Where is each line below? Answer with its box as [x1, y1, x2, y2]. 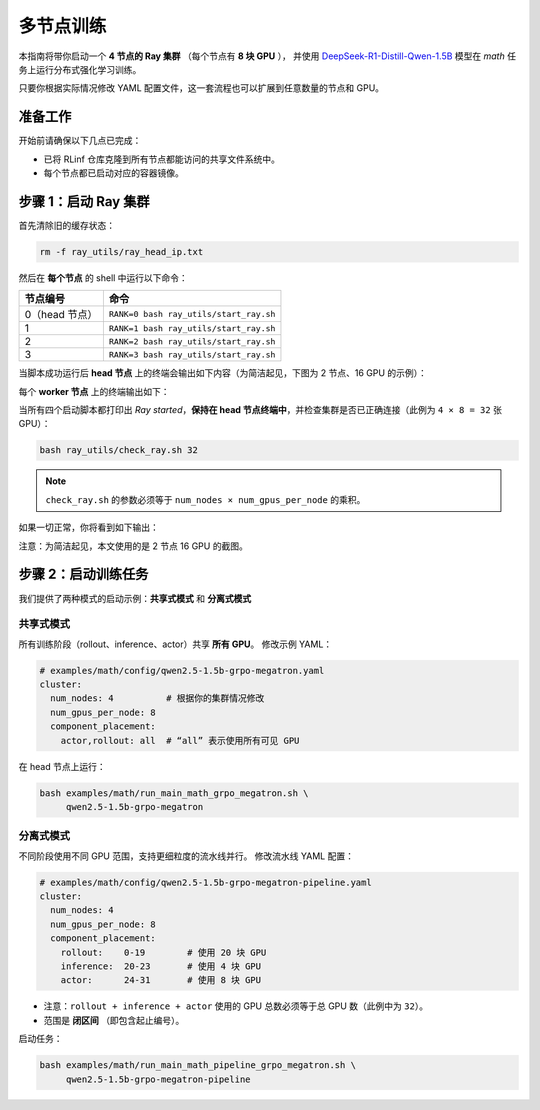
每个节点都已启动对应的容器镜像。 [43, 167, 184, 179]
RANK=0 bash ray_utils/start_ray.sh [108, 308, 276, 319]
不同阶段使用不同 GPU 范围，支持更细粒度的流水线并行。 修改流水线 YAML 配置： [18, 850, 355, 862]
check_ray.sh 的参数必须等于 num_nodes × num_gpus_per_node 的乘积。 [45, 493, 366, 505]
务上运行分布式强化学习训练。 [18, 63, 142, 75]
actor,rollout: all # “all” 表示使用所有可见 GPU [60, 735, 300, 746]
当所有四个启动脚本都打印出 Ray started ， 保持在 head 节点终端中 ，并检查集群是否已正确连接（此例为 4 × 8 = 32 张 [18, 404, 502, 416]
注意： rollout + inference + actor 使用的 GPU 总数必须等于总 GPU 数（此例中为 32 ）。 [43, 1000, 429, 1012]
